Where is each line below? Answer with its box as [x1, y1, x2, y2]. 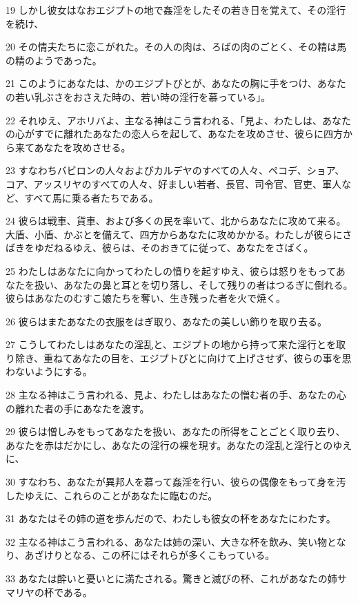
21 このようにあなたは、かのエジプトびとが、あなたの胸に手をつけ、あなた [6, 76, 346, 90]
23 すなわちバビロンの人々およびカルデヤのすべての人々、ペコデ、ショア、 [6, 163, 345, 178]
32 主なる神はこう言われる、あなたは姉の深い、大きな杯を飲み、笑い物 [6, 534, 327, 548]
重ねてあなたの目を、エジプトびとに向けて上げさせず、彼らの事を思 [43, 350, 352, 365]
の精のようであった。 [6, 52, 102, 67]
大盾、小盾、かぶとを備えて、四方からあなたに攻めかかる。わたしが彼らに [6, 227, 343, 241]
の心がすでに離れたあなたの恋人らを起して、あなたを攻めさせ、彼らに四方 [6, 126, 344, 141]
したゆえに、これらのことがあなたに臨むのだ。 [6, 488, 218, 502]
